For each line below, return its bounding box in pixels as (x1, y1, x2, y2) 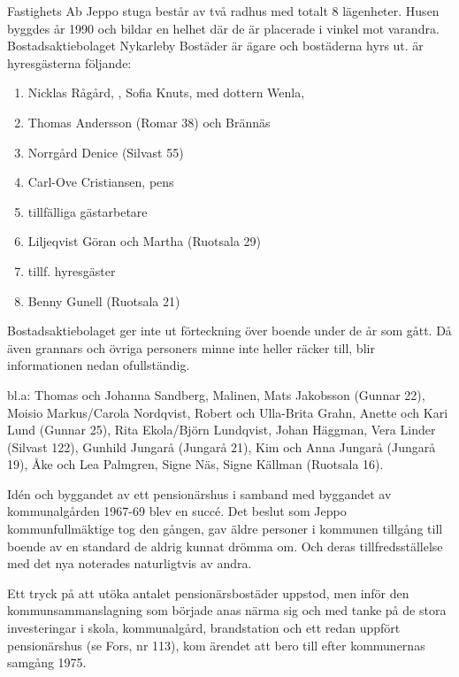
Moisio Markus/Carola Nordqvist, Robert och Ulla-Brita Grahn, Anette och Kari (7, 403, 448, 421)
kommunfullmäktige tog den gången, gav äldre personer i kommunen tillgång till (7, 519, 443, 538)
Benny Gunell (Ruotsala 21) (27, 291, 180, 310)
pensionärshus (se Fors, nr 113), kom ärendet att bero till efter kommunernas (7, 635, 425, 654)
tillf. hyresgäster (27, 261, 116, 280)
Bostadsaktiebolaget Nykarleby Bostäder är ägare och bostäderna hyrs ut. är (7, 36, 424, 55)
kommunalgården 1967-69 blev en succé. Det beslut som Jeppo (7, 502, 347, 520)
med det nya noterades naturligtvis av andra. (7, 554, 252, 573)
